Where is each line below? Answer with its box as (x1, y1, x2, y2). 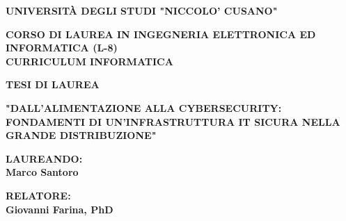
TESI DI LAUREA (6, 77, 100, 92)
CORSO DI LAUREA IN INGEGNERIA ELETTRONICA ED (6, 26, 316, 41)
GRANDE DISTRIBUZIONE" (6, 128, 157, 142)
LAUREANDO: (6, 151, 83, 165)
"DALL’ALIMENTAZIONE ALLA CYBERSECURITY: (6, 100, 282, 115)
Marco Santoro (6, 165, 79, 179)
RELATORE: (6, 188, 71, 202)
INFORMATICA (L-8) (6, 40, 118, 55)
